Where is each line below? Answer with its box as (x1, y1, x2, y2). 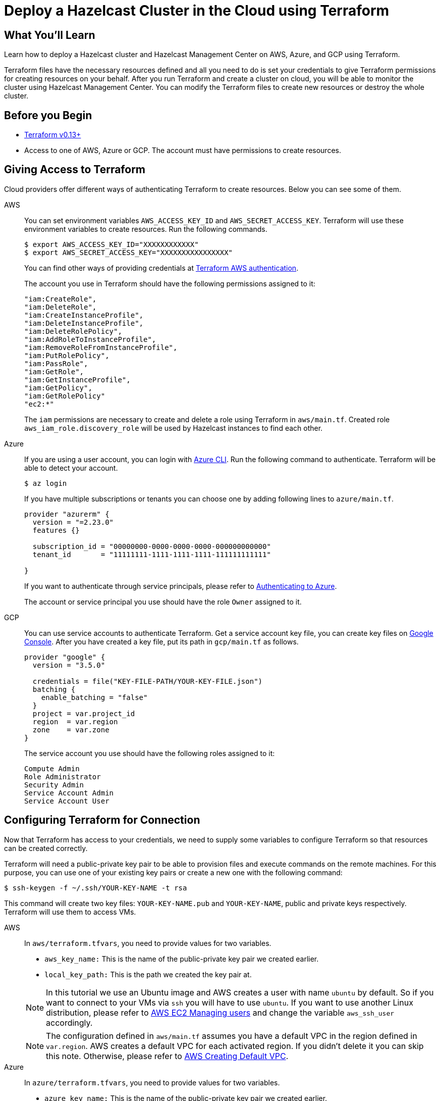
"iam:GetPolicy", (24, 383, 92, 392)
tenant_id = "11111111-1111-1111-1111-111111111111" (32, 550, 271, 559)
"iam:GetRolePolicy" (24, 391, 105, 400)
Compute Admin (24, 764, 80, 773)
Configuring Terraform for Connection (4, 814, 200, 827)
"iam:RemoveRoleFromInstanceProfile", (24, 343, 178, 352)
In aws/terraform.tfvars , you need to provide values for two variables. (24, 938, 271, 947)
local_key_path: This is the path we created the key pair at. (44, 970, 252, 979)
